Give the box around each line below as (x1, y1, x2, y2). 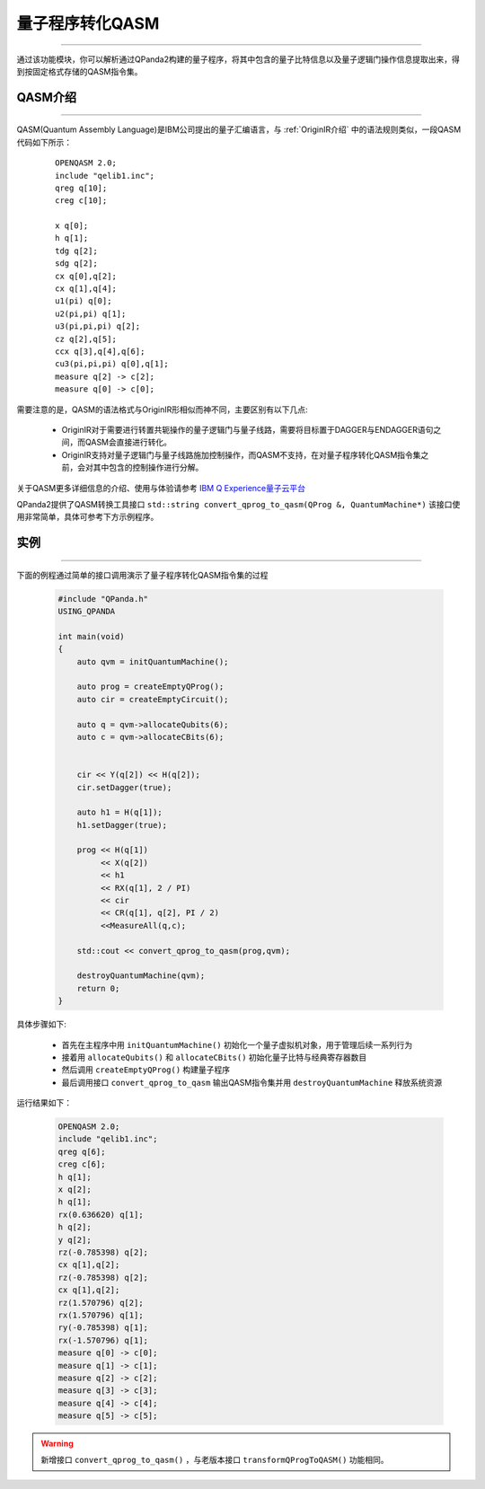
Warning (40, 1438, 74, 1449)
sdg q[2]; (55, 259, 98, 269)
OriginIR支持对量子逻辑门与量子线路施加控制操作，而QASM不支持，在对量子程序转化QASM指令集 (61, 449, 421, 460)
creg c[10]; (55, 196, 108, 206)
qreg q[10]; (55, 182, 108, 193)
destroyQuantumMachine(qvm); (76, 971, 206, 981)
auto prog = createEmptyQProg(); (76, 682, 225, 692)
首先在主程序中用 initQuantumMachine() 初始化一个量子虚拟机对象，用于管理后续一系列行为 (61, 1039, 413, 1050)
